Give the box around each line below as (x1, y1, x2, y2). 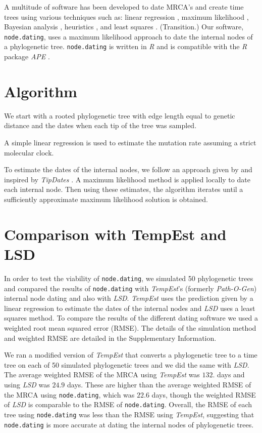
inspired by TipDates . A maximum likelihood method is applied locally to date (4, 174, 250, 184)
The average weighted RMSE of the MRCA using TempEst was (4, 369, 200, 380)
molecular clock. (4, 147, 54, 158)
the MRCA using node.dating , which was (4, 389, 135, 400)
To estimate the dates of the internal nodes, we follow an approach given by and (4, 164, 252, 175)
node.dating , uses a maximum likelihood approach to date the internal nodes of (4, 31, 253, 42)
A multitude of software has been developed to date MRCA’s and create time (4, 2, 244, 12)
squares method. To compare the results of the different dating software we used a (4, 312, 258, 323)
